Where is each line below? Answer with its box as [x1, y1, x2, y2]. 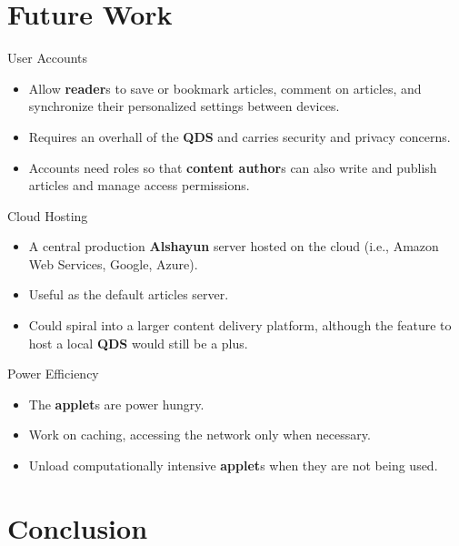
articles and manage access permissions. [28, 176, 250, 195]
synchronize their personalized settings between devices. [28, 96, 340, 116]
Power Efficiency [7, 364, 99, 383]
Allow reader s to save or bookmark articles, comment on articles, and [28, 78, 422, 97]
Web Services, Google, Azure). [28, 254, 198, 273]
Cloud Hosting [7, 206, 88, 225]
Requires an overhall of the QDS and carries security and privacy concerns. [28, 126, 451, 146]
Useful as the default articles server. [28, 285, 229, 304]
